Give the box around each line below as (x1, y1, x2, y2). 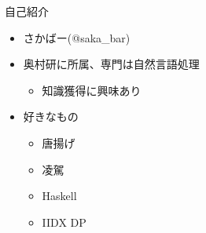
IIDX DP (42, 213, 86, 230)
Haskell (42, 187, 77, 204)
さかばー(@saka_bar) (23, 29, 131, 46)
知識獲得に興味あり (42, 82, 142, 98)
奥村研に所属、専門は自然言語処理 (23, 56, 200, 72)
